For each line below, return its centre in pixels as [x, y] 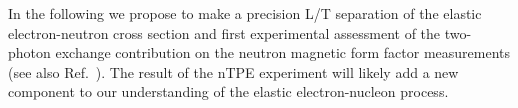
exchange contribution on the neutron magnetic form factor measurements [283, 52]
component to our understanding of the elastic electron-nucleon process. [228, 91]
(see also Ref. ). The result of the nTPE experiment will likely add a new [233, 71]
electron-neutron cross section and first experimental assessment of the [224, 32]
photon [29, 52]
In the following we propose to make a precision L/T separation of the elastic [245, 13]
